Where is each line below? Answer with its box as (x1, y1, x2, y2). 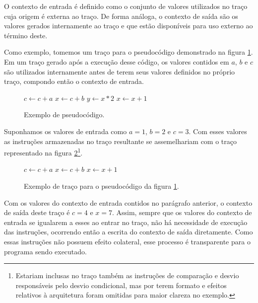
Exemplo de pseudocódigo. (24, 109, 105, 120)
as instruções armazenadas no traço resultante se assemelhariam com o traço (4, 136, 237, 146)
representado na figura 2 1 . (4, 146, 83, 157)
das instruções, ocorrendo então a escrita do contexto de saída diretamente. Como (4, 227, 253, 237)
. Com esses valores (189, 126, 247, 136)
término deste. (4, 30, 48, 40)
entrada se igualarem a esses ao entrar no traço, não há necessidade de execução (4, 217, 248, 227)
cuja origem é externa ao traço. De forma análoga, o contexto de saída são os (4, 10, 238, 21)
